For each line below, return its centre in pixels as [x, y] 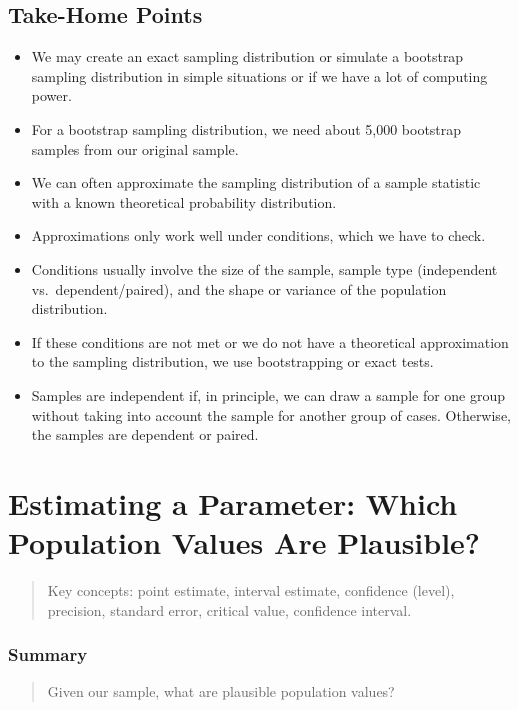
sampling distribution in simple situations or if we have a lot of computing [259, 75]
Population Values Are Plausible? [244, 542]
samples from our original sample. [135, 148]
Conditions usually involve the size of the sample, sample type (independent [264, 268]
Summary [48, 654]
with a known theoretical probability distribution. [184, 201]
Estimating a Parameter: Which [233, 502]
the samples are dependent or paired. [145, 434]
